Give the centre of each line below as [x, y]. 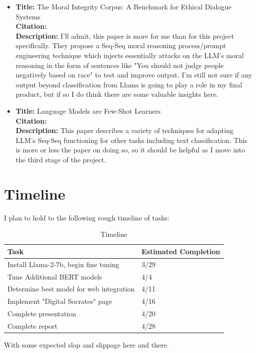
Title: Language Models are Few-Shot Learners [88, 110]
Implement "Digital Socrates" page [60, 301]
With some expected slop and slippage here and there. [87, 344]
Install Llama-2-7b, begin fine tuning [64, 264]
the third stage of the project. [61, 159]
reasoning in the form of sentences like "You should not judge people [120, 65]
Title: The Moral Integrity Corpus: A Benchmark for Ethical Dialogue [124, 6]
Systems [28, 16]
